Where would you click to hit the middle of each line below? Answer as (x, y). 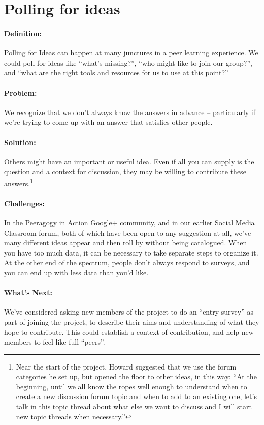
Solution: (20, 142)
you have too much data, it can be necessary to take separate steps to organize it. (131, 252)
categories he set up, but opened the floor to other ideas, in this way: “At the (136, 376)
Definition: (23, 33)
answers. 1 (19, 182)
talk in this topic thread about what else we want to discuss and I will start (134, 406)
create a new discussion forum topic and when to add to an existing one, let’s (136, 396)
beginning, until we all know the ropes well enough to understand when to (131, 386)
